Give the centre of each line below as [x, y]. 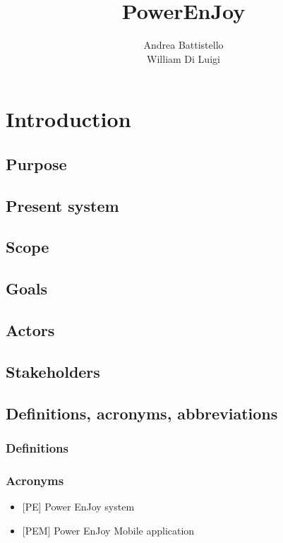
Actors [30, 330]
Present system [62, 205]
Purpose [36, 163]
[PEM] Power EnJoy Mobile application [108, 530]
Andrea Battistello [183, 45]
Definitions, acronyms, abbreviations [142, 413]
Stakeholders [53, 371]
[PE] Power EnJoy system [78, 507]
